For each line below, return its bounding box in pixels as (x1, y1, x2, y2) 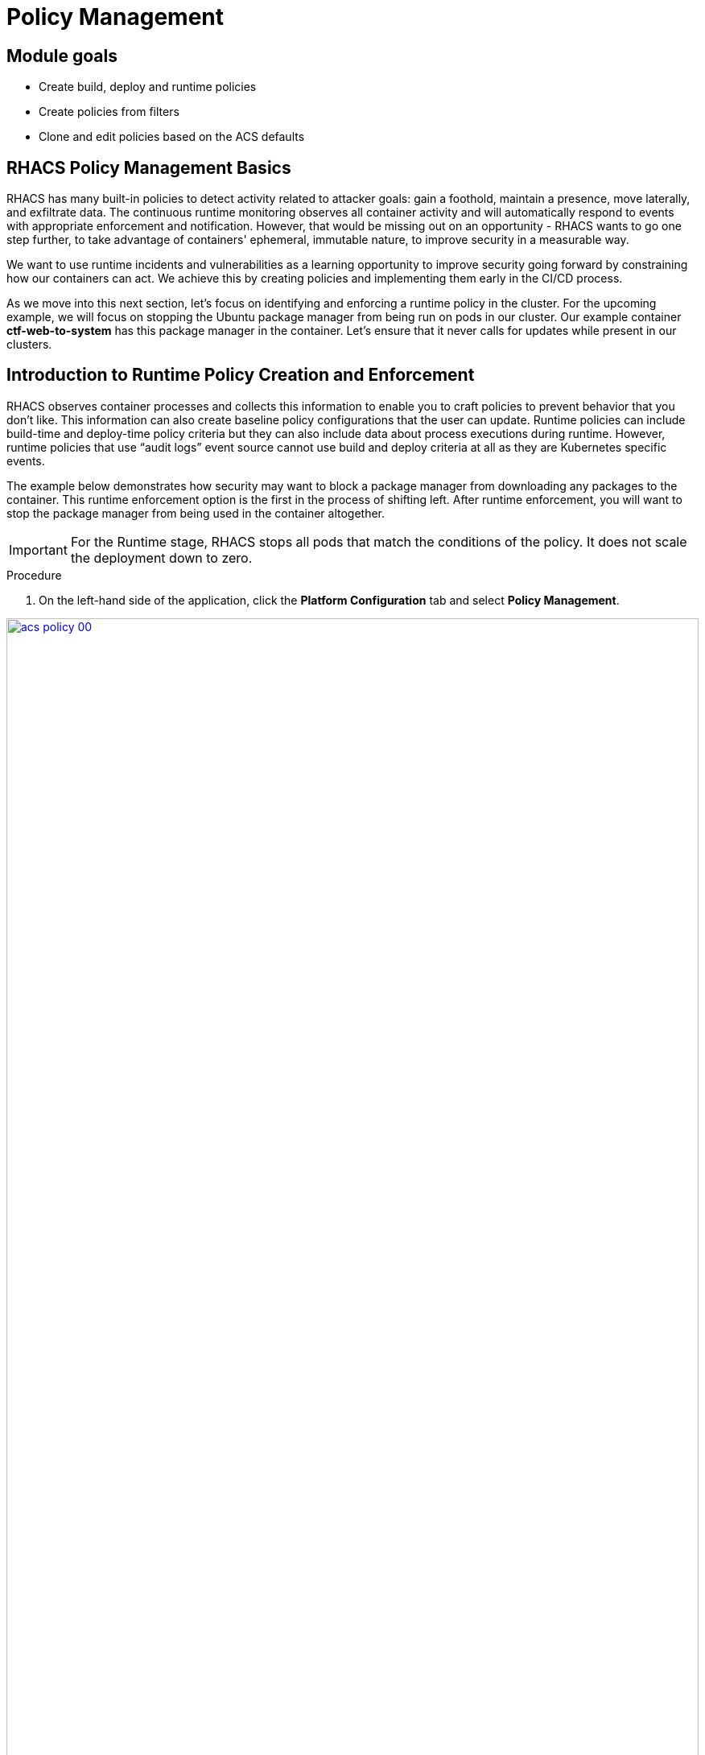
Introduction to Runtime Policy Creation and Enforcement (6, 365, 475, 386)
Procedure (6, 568, 62, 582)
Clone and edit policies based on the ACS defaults (39, 130, 305, 144)
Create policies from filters (39, 105, 179, 119)
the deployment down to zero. (70, 549, 253, 566)
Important (9, 541, 68, 558)
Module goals (6, 45, 117, 66)
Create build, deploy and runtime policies (39, 80, 257, 94)
